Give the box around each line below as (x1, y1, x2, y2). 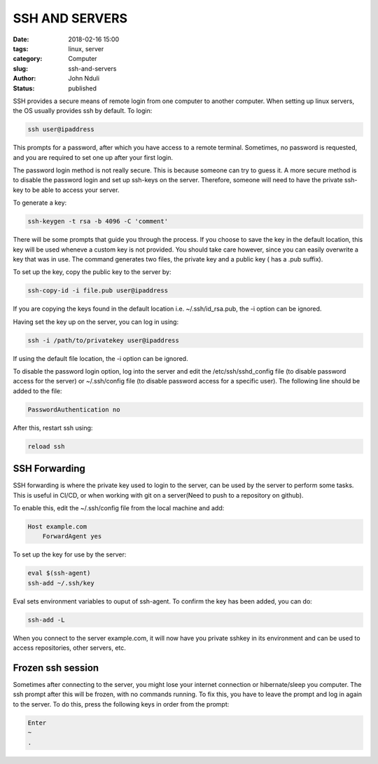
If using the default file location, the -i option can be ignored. (13, 354, 188, 362)
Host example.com (27, 523, 87, 531)
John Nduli (68, 74, 100, 83)
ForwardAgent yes (42, 533, 102, 540)
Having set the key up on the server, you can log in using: (13, 318, 178, 326)
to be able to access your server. (24, 186, 120, 194)
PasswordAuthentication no (27, 405, 120, 414)
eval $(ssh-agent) (27, 569, 91, 578)
